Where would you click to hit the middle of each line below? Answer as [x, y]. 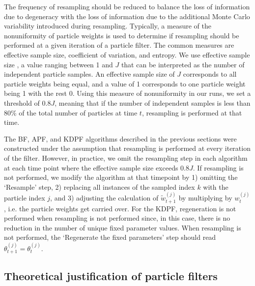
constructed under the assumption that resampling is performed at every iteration [127, 148]
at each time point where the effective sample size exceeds [91, 167]
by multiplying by [205, 198]
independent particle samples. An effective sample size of [89, 74]
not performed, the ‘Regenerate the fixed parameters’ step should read [110, 237]
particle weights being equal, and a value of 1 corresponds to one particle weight [125, 83]
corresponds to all [210, 74]
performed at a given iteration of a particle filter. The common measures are [119, 45]
